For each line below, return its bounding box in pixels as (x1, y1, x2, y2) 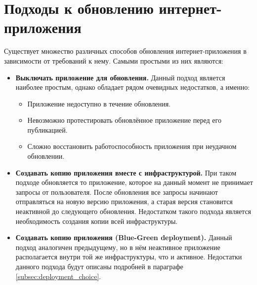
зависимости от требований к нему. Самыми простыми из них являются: (4, 55, 223, 66)
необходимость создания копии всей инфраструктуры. (15, 215, 178, 226)
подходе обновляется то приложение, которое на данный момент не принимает (15, 177, 253, 187)
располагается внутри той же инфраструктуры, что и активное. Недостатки (15, 251, 242, 262)
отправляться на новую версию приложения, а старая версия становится (15, 196, 233, 207)
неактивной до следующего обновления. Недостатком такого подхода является (15, 206, 252, 216)
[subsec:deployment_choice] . (15, 271, 101, 281)
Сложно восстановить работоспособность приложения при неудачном (27, 141, 237, 151)
